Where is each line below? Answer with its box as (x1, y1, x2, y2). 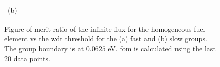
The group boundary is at (4, 43, 84, 54)
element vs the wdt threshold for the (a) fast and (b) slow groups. (4, 33, 207, 44)
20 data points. (4, 53, 50, 63)
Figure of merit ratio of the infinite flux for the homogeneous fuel (4, 23, 205, 34)
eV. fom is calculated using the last (108, 43, 216, 54)
